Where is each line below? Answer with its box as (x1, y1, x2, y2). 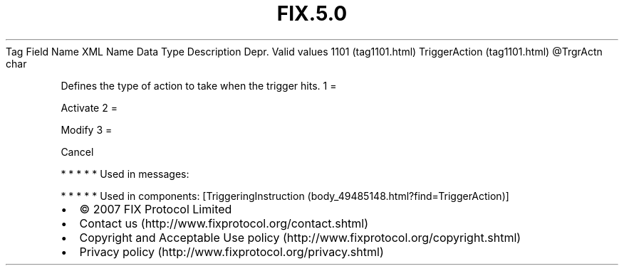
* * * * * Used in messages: (61, 167, 189, 180)
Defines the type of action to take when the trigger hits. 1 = (61, 79, 337, 92)
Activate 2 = (61, 101, 118, 114)
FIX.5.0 (276, 1, 348, 26)
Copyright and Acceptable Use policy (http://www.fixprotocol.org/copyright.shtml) (79, 230, 521, 245)
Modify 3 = (61, 123, 113, 136)
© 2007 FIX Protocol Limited (79, 201, 232, 216)
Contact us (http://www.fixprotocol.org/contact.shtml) (79, 216, 369, 230)
